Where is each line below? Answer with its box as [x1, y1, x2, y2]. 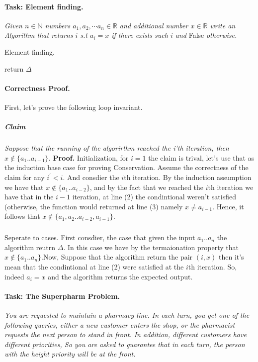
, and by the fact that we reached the [89, 181, 204, 192]
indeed [4, 271, 24, 281]
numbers [45, 20, 71, 30]
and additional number [119, 20, 188, 30]
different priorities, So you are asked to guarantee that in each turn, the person [4, 339, 245, 349]
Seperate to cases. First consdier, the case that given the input [4, 232, 195, 243]
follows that [4, 211, 40, 221]
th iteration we [208, 181, 254, 192]
